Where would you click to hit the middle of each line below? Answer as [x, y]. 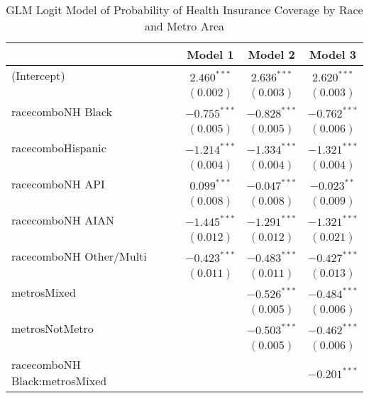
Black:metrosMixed [59, 381]
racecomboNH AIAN [63, 220]
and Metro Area [184, 26]
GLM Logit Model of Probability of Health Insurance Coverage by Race [184, 10]
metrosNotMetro [53, 328]
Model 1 [210, 54]
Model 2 [271, 54]
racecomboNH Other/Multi [79, 256]
